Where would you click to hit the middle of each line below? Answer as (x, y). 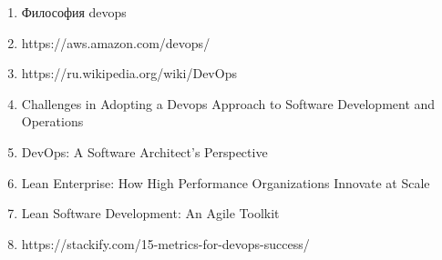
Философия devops (74, 12)
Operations (52, 121)
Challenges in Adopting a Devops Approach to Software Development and (228, 103)
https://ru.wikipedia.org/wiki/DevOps (129, 73)
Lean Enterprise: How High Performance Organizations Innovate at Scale (226, 182)
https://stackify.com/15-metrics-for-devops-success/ (165, 243)
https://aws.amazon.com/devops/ (116, 42)
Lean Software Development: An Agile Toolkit (150, 213)
